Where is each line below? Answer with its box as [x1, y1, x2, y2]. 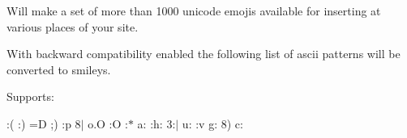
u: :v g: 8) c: [182, 115, 243, 132]
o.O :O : [88, 115, 128, 132]
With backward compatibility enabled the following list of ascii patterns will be [6, 45, 401, 62]
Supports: [6, 88, 54, 105]
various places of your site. [6, 18, 139, 35]
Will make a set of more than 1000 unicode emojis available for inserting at [6, 2, 381, 19]
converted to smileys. [6, 61, 111, 77]
